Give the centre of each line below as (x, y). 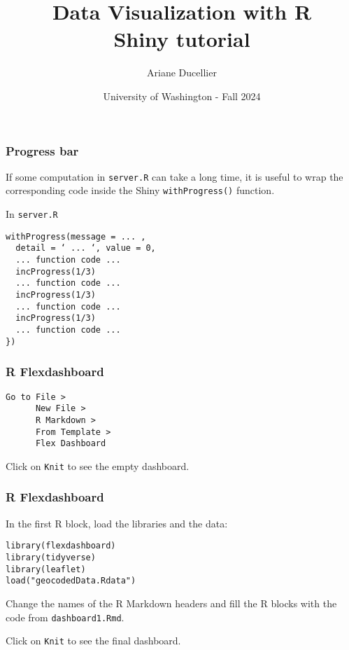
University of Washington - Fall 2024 (182, 96)
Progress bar (42, 150)
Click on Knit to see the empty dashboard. (98, 465)
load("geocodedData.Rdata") (71, 581)
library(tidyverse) (51, 557)
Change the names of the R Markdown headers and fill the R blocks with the (171, 603)
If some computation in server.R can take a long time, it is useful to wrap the (174, 176)
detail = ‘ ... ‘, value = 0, (86, 248)
